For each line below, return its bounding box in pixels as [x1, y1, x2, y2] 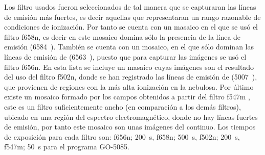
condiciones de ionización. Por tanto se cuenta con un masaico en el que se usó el [4, 21, 258, 32]
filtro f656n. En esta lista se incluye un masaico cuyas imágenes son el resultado [4, 61, 254, 72]
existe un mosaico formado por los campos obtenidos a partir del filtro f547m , [4, 91, 250, 102]
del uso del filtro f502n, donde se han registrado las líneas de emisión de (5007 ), [4, 71, 257, 82]
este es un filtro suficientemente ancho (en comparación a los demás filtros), [4, 101, 241, 112]
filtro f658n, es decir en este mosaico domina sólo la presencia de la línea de [4, 31, 241, 42]
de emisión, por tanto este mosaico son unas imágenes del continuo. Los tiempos [4, 121, 256, 132]
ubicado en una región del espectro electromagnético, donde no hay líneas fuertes [4, 111, 258, 122]
